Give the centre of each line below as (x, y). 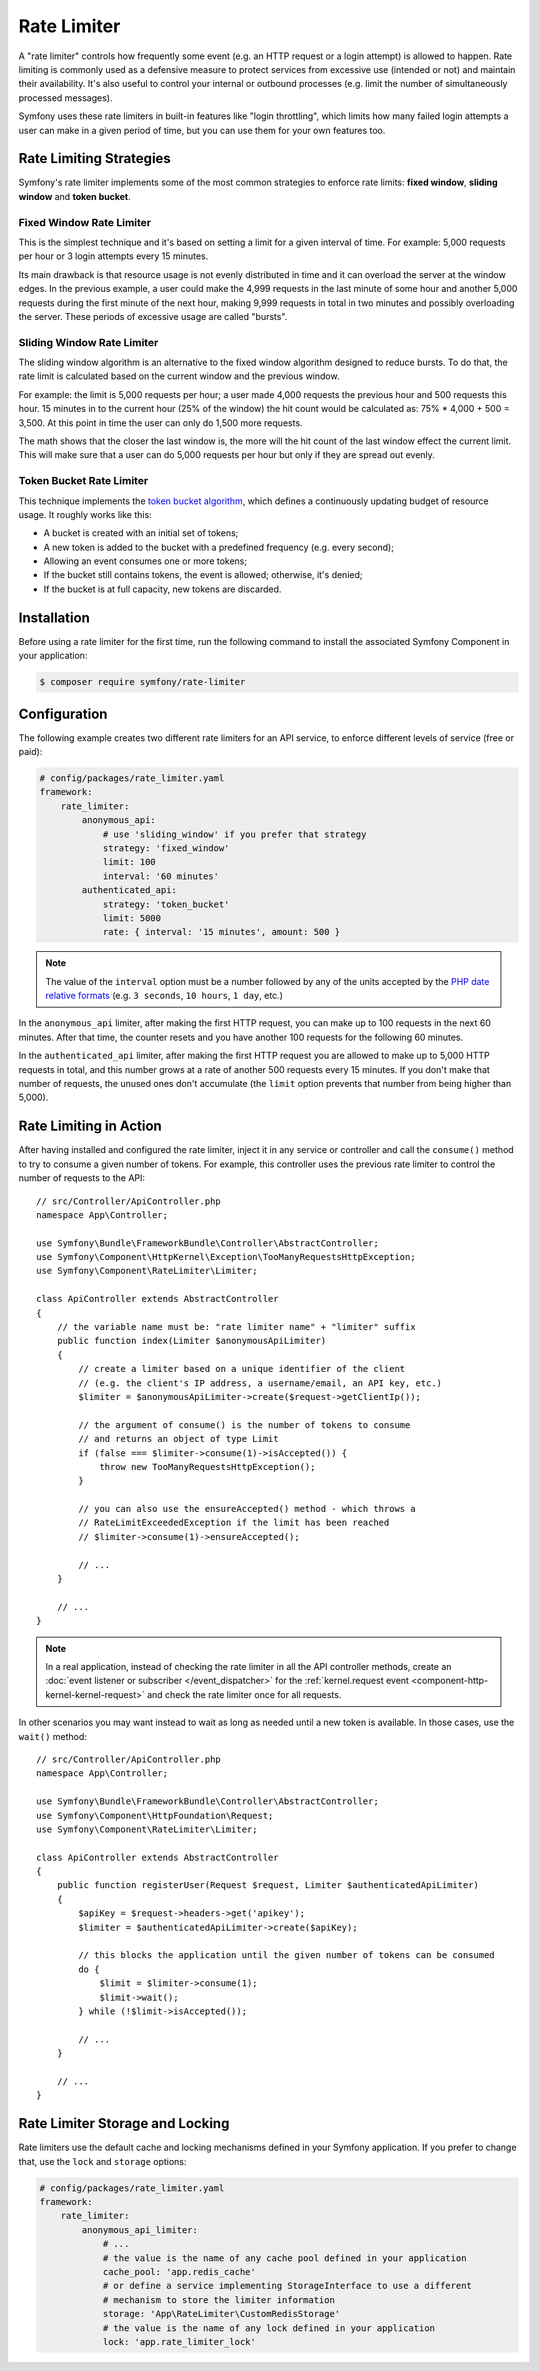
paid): (30, 752)
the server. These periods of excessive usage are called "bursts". (153, 316)
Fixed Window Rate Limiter (85, 222)
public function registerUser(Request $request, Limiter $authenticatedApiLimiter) (268, 1885)
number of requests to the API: (81, 1178)
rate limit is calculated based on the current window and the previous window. (179, 376)
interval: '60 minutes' (161, 876)
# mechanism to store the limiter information (218, 2299)
